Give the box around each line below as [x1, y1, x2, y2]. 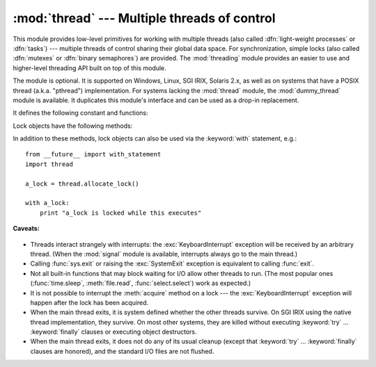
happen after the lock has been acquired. [30, 298, 149, 307]
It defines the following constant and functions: [13, 108, 149, 117]
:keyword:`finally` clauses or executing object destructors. [30, 327, 198, 336]
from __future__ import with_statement [25, 150, 162, 158]
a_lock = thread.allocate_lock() [25, 179, 139, 188]
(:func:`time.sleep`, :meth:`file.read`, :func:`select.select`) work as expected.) [30, 279, 251, 288]
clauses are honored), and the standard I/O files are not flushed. [30, 347, 214, 355]
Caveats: [13, 225, 40, 233]
